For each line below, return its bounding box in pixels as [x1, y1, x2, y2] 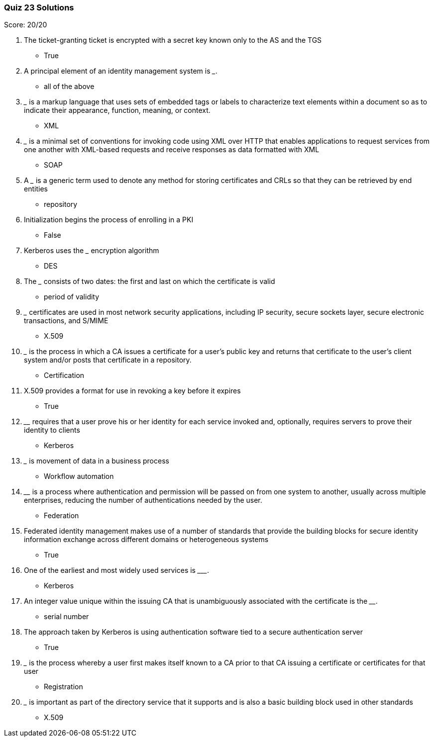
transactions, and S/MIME [24, 316, 108, 325]
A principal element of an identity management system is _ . [24, 67, 217, 76]
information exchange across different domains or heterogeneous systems [24, 535, 269, 544]
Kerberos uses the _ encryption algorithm [24, 246, 159, 255]
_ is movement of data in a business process [24, 457, 169, 465]
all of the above [44, 82, 95, 91]
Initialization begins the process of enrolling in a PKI [24, 215, 194, 224]
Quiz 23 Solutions [4, 2, 74, 12]
